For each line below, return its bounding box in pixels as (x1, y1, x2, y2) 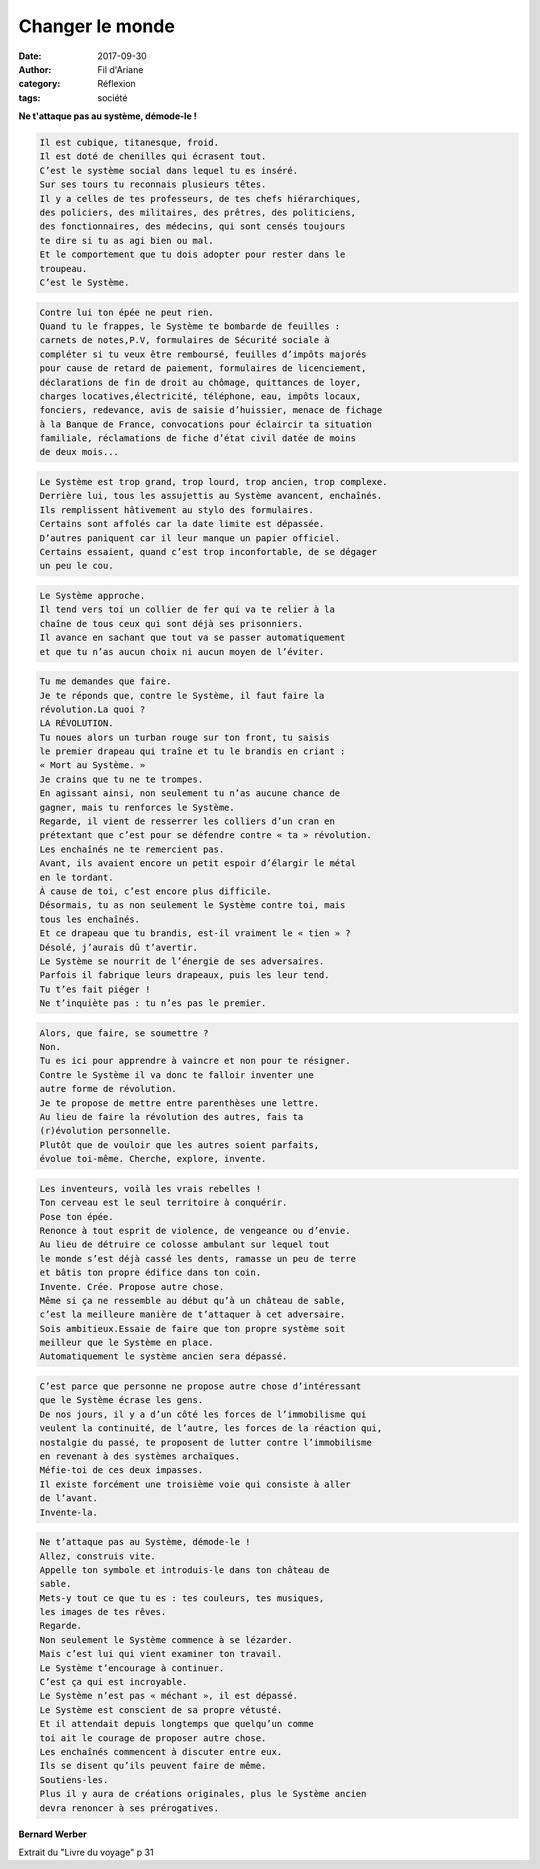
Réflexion (97, 78, 137, 90)
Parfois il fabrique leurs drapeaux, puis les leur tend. (39, 970, 330, 981)
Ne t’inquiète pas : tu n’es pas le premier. (39, 998, 267, 1009)
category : (18, 78, 61, 90)
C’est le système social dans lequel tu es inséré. (39, 165, 299, 176)
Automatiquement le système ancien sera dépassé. (39, 1351, 288, 1362)
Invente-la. (39, 1506, 99, 1518)
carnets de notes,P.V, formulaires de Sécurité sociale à (39, 335, 330, 346)
